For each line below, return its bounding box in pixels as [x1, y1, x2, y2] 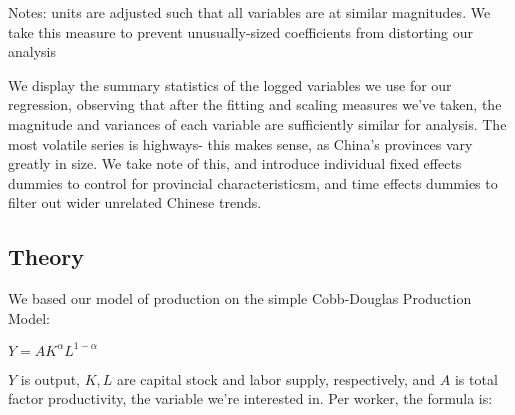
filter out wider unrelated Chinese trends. [8, 192, 262, 213]
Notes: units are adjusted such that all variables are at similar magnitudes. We [8, 2, 491, 22]
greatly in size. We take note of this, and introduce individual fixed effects [8, 153, 462, 174]
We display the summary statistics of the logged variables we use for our [8, 74, 452, 95]
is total [454, 368, 498, 389]
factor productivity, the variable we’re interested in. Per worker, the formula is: [8, 388, 493, 409]
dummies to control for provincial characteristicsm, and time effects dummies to [8, 172, 498, 193]
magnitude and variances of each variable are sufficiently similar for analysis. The [8, 113, 507, 134]
